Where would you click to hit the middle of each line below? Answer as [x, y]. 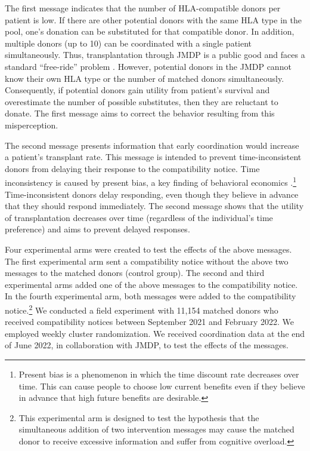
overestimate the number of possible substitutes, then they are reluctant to [142, 101]
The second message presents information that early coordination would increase [152, 145]
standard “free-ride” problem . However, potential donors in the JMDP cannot [148, 66]
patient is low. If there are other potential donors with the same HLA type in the [153, 19]
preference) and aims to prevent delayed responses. [97, 229]
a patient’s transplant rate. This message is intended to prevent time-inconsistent [153, 157]
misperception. [32, 125]
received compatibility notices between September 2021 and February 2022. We [149, 322]
